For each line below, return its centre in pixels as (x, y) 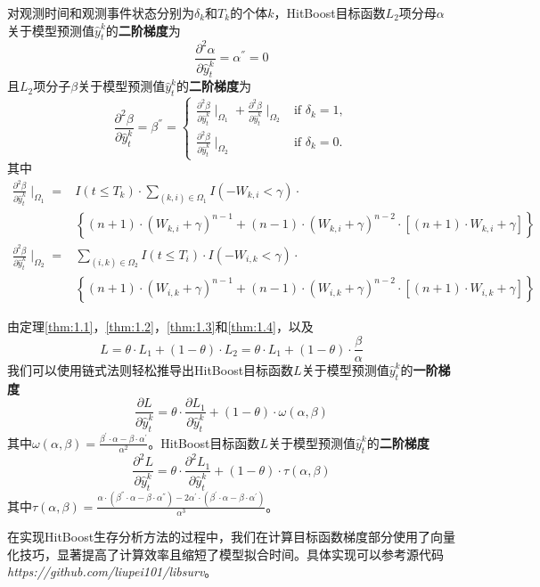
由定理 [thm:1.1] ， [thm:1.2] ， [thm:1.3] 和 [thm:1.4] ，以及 (160, 326)
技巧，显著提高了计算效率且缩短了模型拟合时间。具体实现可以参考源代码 (231, 554)
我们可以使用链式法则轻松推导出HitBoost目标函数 (151, 370)
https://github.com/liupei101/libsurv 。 (112, 571)
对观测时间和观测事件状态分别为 (101, 12)
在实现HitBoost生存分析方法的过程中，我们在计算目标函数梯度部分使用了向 (225, 536)
